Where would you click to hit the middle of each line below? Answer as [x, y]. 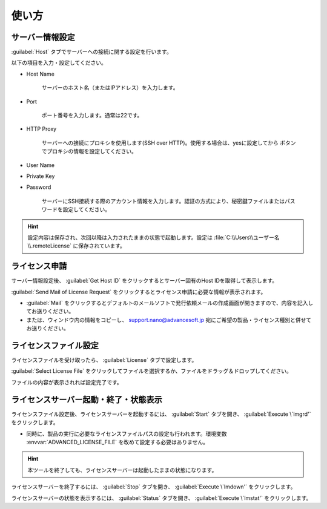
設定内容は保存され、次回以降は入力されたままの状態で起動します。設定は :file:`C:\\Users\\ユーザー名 [154, 237]
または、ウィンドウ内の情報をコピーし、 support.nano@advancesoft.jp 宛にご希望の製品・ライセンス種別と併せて [169, 320]
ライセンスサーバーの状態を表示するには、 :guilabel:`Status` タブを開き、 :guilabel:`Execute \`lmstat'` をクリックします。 [161, 498]
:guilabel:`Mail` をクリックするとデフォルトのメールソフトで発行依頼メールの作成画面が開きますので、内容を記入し [170, 303]
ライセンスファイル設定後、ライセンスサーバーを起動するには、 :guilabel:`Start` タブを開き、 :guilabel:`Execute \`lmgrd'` [161, 414]
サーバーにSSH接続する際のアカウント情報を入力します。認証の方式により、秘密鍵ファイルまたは [163, 201]
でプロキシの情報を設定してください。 [89, 151]
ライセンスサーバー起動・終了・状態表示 [87, 399]
